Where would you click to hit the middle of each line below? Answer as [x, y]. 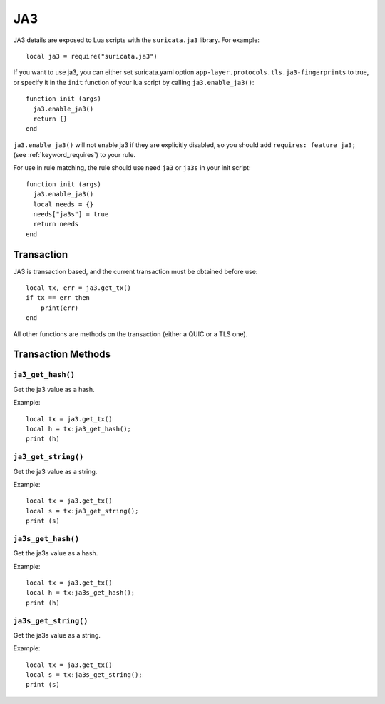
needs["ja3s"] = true [71, 215]
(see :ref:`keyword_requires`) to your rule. [74, 155]
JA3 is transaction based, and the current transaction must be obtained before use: [135, 271]
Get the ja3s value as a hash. [56, 553]
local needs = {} [63, 204]
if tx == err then [58, 298]
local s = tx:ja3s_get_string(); [84, 675]
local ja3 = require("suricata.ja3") [92, 56]
